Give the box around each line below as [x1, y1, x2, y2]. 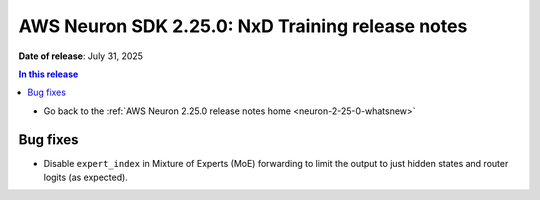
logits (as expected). [43, 171, 129, 184]
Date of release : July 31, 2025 [18, 50, 144, 62]
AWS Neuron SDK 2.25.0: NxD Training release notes [18, 15, 468, 37]
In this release [18, 68, 79, 80]
